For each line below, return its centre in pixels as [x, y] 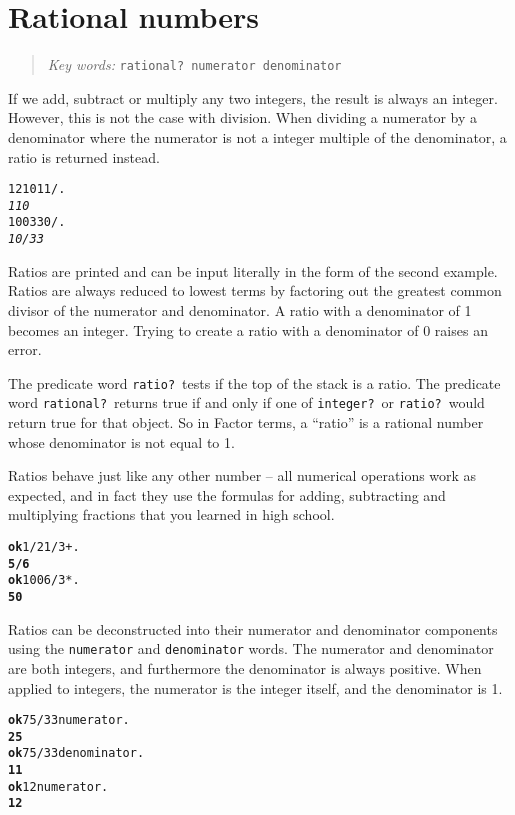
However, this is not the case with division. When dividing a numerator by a [243, 117]
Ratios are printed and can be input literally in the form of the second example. [253, 270]
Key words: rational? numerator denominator [194, 64]
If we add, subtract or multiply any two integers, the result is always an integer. [253, 97]
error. [25, 349]
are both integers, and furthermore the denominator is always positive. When [245, 667]
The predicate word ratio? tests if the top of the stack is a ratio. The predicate [254, 382]
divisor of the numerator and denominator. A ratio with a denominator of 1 [240, 309]
